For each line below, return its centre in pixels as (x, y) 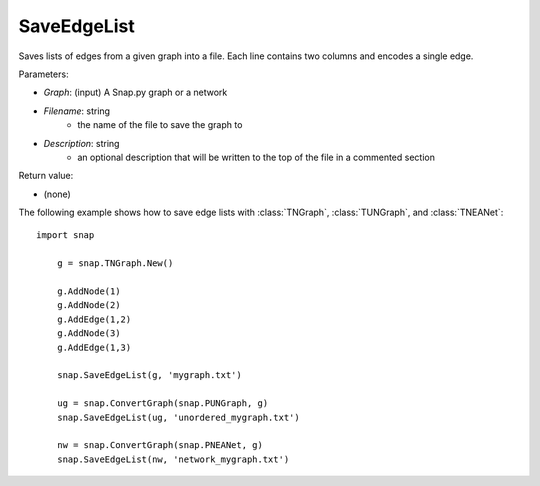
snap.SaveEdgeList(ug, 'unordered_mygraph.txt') (178, 417)
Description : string (81, 143)
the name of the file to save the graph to (160, 125)
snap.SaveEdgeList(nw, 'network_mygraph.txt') (173, 459)
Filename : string (76, 111)
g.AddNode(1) (88, 291)
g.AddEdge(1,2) (94, 319)
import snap (65, 235)
